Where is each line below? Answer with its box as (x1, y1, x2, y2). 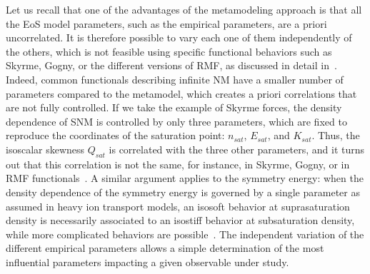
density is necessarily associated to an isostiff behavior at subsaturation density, (6, 213, 355, 228)
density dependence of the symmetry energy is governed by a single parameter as (6, 184, 360, 199)
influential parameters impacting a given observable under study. (6, 254, 289, 269)
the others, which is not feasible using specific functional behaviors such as (6, 44, 332, 59)
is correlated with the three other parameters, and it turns (109, 141, 365, 156)
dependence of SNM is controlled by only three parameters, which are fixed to (6, 113, 347, 128)
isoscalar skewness (6, 141, 85, 156)
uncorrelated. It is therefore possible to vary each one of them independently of (6, 30, 352, 45)
